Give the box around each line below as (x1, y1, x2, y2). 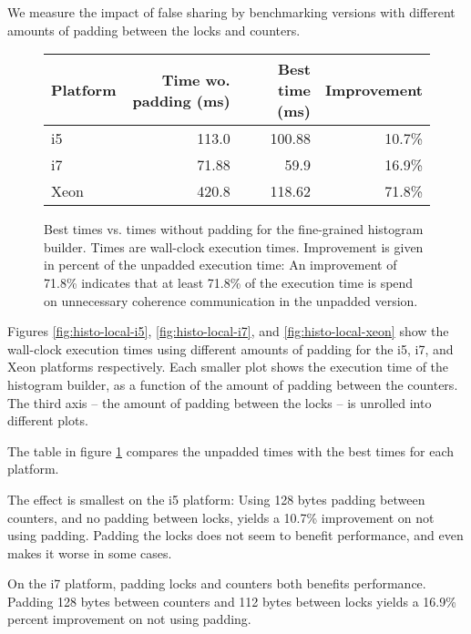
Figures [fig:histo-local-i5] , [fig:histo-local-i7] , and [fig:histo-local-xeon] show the (7, 322, 449, 341)
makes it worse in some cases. (7, 543, 172, 562)
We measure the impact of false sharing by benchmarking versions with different (7, 3, 456, 21)
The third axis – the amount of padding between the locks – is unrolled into (7, 393, 432, 412)
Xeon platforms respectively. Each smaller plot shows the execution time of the (7, 357, 449, 376)
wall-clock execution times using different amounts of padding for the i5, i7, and (7, 339, 454, 358)
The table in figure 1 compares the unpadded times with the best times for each (7, 441, 455, 460)
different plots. (7, 411, 88, 430)
